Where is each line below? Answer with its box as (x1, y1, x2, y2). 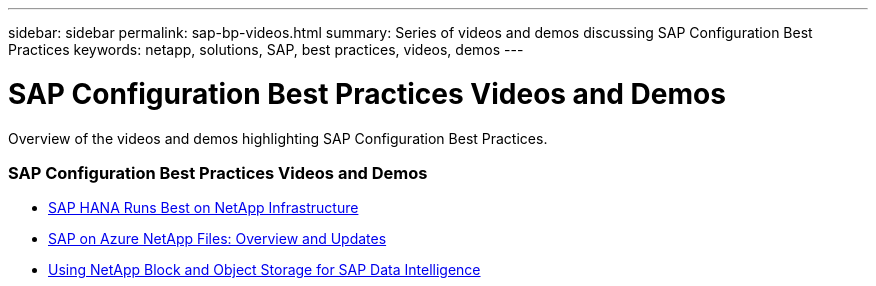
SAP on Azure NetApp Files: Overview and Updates (48, 230, 387, 248)
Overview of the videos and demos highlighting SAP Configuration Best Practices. (8, 129, 548, 147)
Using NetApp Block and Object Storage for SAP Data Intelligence (48, 261, 481, 279)
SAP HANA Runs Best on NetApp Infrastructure (48, 199, 359, 217)
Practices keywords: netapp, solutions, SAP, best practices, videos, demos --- (8, 41, 524, 58)
